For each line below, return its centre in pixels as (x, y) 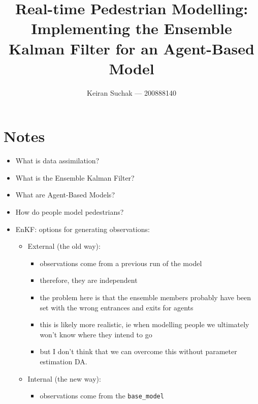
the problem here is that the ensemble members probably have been (146, 297)
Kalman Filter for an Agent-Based (132, 48)
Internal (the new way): (64, 378)
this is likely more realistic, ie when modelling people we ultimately (144, 324)
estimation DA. (63, 361)
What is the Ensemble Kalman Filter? (75, 177)
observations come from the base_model (102, 396)
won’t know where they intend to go (96, 334)
